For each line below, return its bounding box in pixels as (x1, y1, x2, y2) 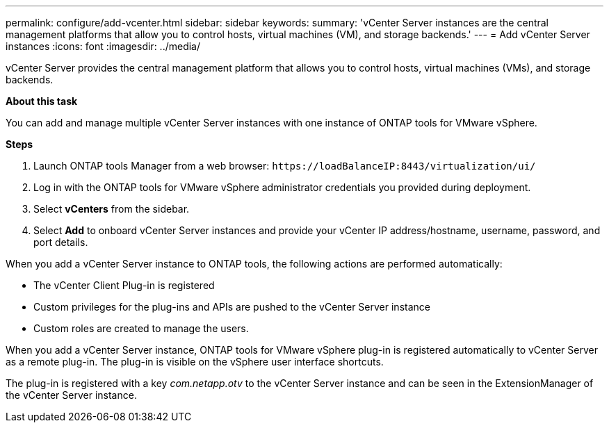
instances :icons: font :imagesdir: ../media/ (6, 40, 201, 52)
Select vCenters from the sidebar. (33, 203, 190, 215)
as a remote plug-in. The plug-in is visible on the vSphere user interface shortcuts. (6, 356, 384, 368)
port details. (33, 236, 88, 248)
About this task (6, 95, 78, 107)
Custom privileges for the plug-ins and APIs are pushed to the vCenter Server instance (33, 301, 430, 313)
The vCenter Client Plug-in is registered (33, 279, 215, 291)
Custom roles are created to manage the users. (33, 322, 249, 334)
